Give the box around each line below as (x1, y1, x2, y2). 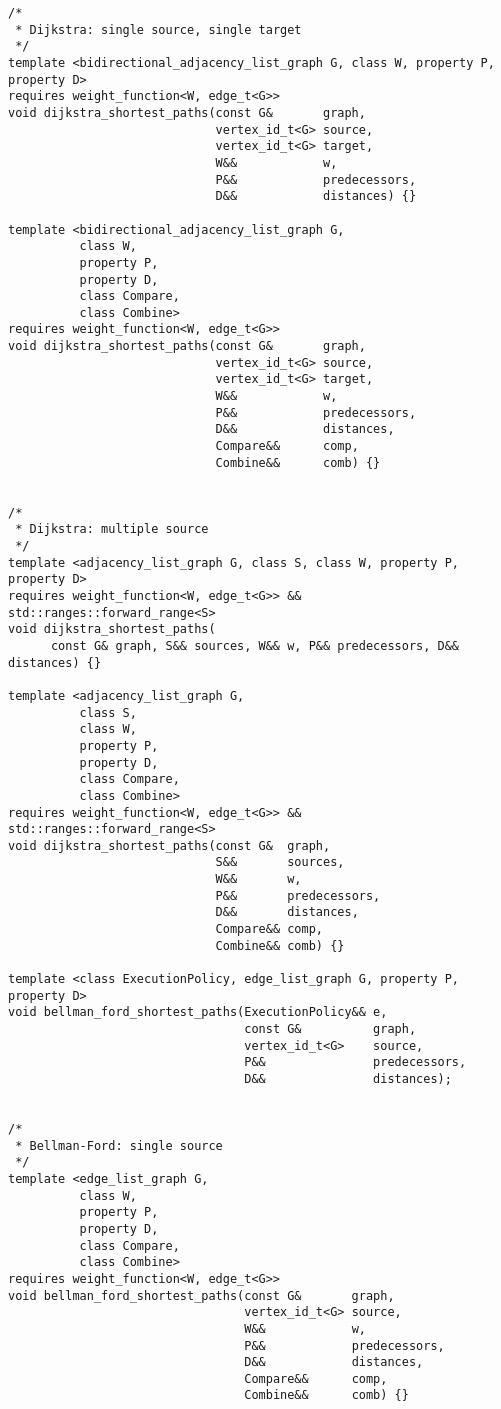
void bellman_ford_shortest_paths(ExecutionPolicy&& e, (8, 1005, 388, 1020)
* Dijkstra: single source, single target (15, 22, 302, 37)
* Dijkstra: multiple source (15, 522, 209, 537)
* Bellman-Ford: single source (15, 1138, 223, 1153)
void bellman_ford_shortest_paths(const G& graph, (8, 1288, 395, 1303)
